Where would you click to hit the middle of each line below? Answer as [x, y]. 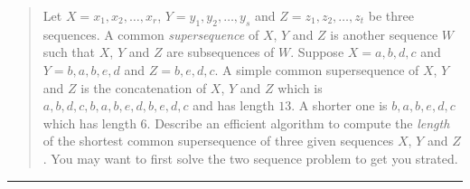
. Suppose [317, 52]
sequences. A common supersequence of [151, 34]
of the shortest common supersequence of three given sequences [218, 141]
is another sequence [384, 34]
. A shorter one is [339, 105]
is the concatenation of [144, 87]
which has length [89, 123]
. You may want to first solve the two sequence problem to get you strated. [250, 158]
